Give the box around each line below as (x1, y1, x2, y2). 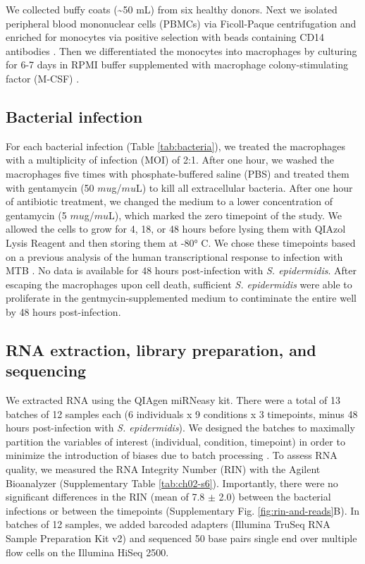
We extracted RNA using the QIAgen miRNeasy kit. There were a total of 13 (6, 393, 341, 407)
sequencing (6, 360, 87, 381)
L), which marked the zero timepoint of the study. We (109, 207, 342, 222)
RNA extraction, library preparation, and (6, 338, 316, 360)
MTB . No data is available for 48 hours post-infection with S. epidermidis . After (6, 263, 357, 278)
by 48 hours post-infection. (6, 304, 121, 319)
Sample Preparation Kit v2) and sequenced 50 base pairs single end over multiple (6, 531, 357, 546)
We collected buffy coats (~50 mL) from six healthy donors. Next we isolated (6, 2, 338, 16)
